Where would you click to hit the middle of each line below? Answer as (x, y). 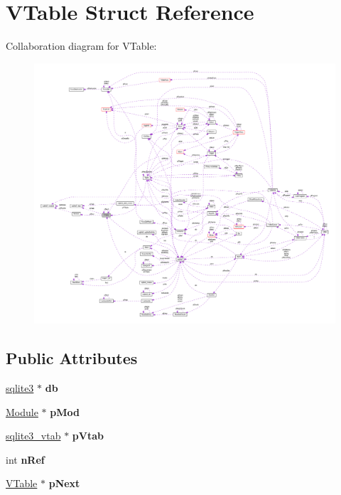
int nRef (25, 459)
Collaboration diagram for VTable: (81, 46)
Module (22, 411)
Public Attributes (72, 358)
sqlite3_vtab (33, 436)
